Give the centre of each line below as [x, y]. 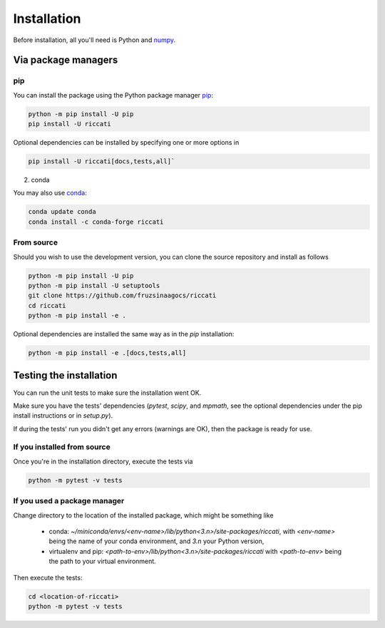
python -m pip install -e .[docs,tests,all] [107, 353]
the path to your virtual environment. [102, 561]
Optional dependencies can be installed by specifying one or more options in [126, 143]
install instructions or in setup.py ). [63, 416]
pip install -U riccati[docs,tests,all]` [102, 161]
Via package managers [66, 60]
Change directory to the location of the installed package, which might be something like [143, 515]
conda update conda [62, 212]
